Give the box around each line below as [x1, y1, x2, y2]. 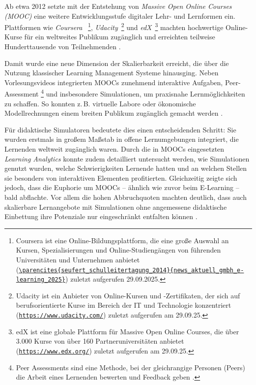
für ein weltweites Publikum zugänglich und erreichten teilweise [24, 32, 215, 42]
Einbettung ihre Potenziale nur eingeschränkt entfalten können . [4, 211, 198, 222]
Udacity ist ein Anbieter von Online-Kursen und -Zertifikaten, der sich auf [16, 290, 240, 300]
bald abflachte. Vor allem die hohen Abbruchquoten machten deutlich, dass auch [4, 192, 247, 202]
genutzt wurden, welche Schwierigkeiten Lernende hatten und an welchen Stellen [4, 163, 247, 173]
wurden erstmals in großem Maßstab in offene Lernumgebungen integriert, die [4, 134, 239, 144]
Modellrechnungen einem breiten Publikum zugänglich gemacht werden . [4, 108, 223, 118]
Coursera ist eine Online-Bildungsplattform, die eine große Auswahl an [16, 235, 229, 245]
